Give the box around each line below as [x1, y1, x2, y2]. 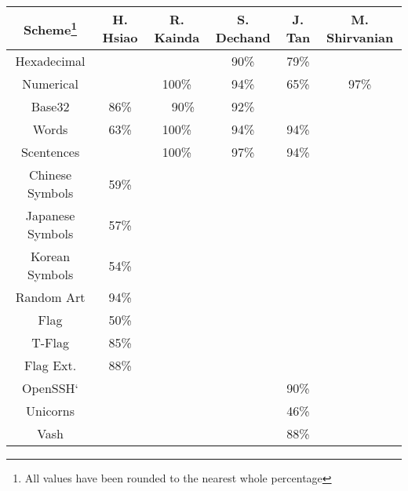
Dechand [215, 28, 271, 46]
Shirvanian [326, 28, 394, 46]
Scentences [20, 143, 80, 161]
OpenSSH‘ [22, 379, 79, 397]
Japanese [25, 206, 75, 224]
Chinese [28, 165, 72, 184]
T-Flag [31, 333, 69, 351]
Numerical [22, 75, 78, 93]
